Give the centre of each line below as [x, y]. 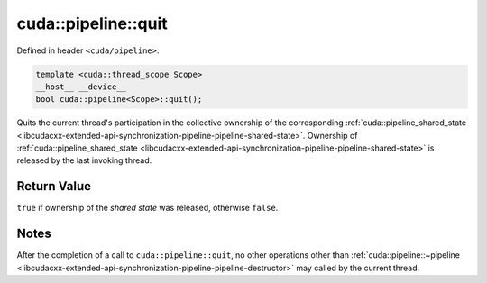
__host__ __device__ [81, 87]
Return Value [54, 186]
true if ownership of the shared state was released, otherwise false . [147, 208]
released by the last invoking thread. [84, 160]
